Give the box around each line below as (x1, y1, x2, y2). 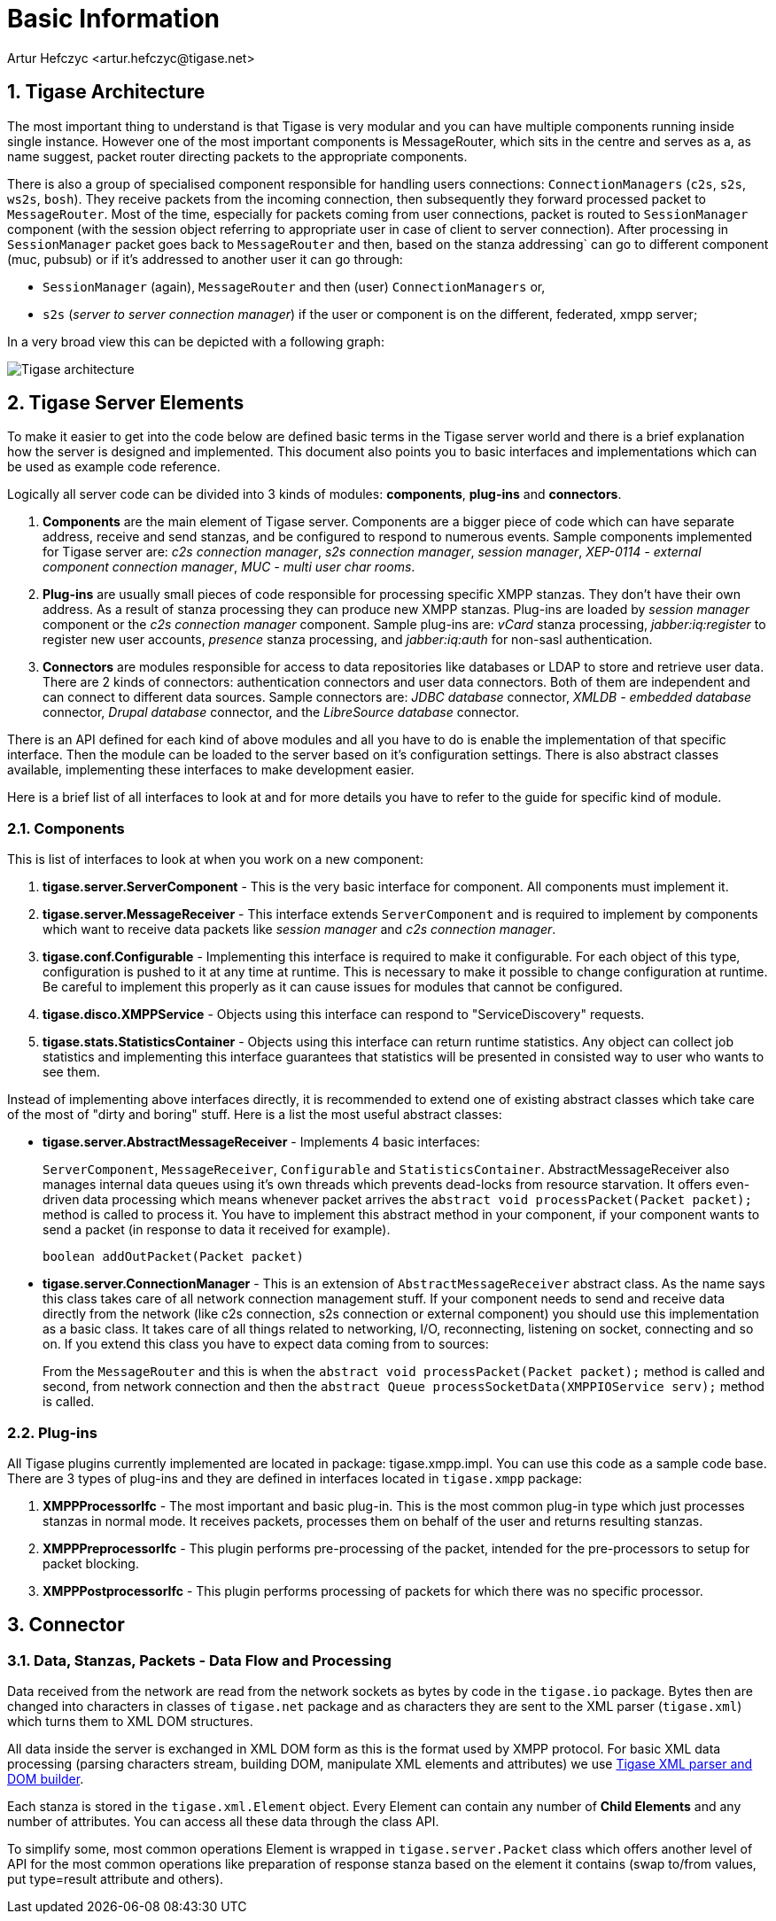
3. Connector (7, 1614, 125, 1637)
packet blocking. (43, 1555, 139, 1571)
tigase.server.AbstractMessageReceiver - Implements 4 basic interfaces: (43, 1134, 480, 1150)
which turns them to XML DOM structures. (7, 1714, 253, 1730)
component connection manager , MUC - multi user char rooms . (43, 559, 415, 575)
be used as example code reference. (7, 459, 221, 475)
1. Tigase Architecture (7, 81, 206, 104)
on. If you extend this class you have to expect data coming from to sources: (43, 1336, 489, 1352)
